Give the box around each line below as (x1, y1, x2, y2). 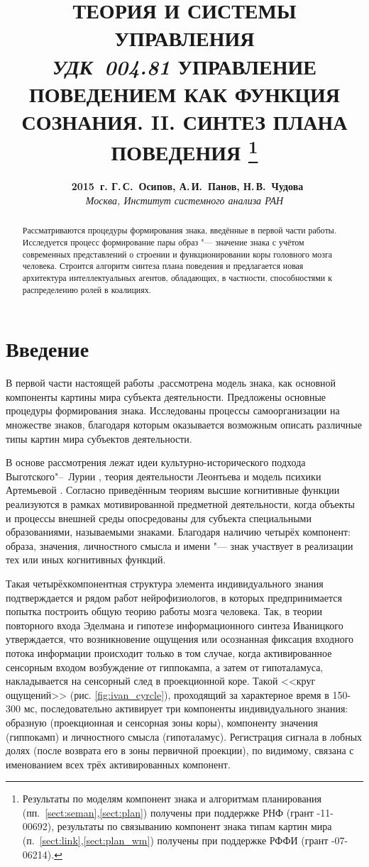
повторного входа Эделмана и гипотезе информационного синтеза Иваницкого (6, 617, 343, 632)
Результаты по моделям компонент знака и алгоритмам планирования (22, 791, 322, 806)
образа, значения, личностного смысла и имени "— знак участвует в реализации (6, 538, 353, 553)
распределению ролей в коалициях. (22, 283, 151, 295)
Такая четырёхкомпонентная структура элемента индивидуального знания (6, 575, 324, 590)
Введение (6, 334, 89, 363)
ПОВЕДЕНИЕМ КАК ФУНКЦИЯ (28, 79, 341, 108)
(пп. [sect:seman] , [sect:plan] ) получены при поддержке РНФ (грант (22, 805, 314, 819)
